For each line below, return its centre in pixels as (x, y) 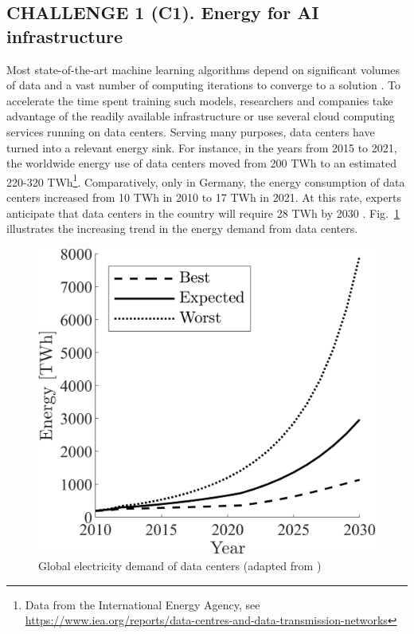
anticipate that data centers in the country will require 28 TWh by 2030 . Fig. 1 (203, 213)
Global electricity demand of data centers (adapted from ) (180, 566)
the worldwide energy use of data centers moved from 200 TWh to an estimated (201, 163)
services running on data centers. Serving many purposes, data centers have (191, 131)
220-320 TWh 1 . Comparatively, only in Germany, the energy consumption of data (206, 180)
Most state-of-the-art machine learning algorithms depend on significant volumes (203, 69)
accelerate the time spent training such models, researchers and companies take (200, 100)
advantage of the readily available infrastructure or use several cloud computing (201, 116)
